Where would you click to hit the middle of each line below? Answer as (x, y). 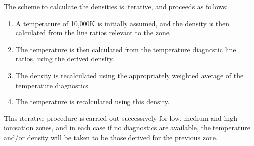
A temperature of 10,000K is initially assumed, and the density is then (122, 23)
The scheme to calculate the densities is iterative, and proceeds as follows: (116, 6)
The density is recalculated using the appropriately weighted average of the (129, 75)
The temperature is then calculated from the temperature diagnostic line (126, 49)
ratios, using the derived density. (65, 59)
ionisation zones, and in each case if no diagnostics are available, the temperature (127, 128)
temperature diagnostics (52, 85)
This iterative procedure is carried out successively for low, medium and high (121, 118)
